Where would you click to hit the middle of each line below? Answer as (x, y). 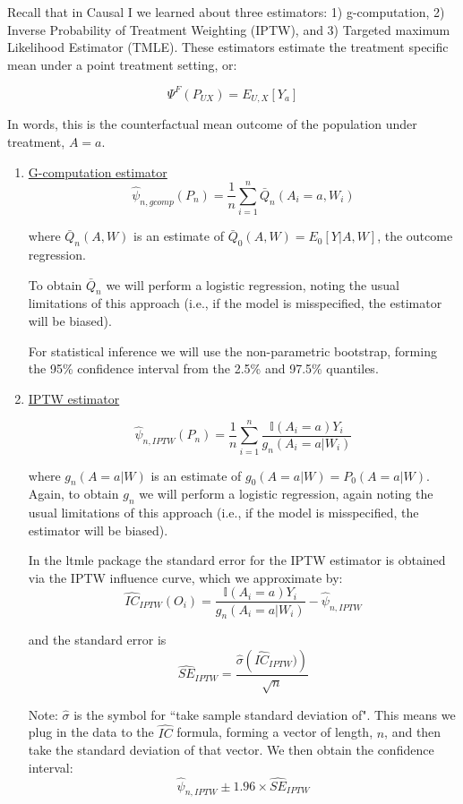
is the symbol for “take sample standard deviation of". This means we (265, 714)
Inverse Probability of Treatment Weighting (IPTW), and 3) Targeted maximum (229, 29)
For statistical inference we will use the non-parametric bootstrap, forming (232, 351)
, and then (413, 732)
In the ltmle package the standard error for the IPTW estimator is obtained (237, 560)
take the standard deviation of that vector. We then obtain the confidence (231, 750)
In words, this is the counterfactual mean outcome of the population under (212, 124)
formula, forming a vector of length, (275, 732)
